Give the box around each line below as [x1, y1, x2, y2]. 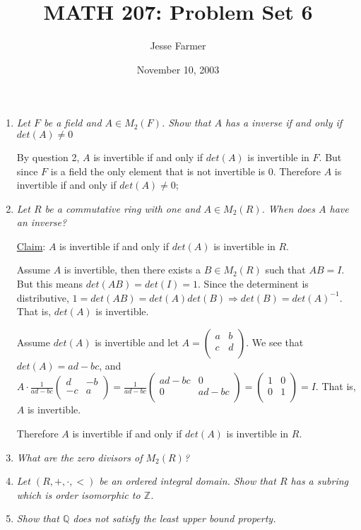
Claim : [16, 238, 46, 253]
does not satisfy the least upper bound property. [73, 511, 276, 526]
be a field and [43, 115, 102, 130]
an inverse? [16, 215, 67, 230]
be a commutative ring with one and [45, 201, 201, 216]
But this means [16, 276, 83, 291]
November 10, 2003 [136, 61, 220, 76]
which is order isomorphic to [16, 487, 141, 502]
